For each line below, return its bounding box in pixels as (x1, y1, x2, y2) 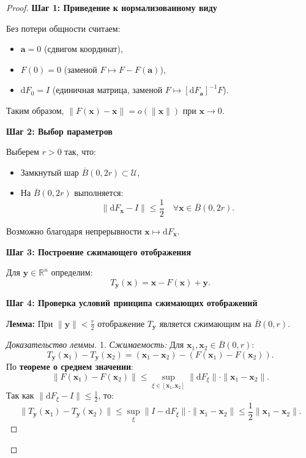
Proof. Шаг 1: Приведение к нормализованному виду (6, 1, 217, 13)
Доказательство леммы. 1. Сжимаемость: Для (6, 338, 184, 351)
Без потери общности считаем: (6, 21, 121, 34)
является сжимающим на (159, 317, 252, 329)
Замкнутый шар (20, 165, 79, 178)
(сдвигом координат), (43, 42, 123, 55)
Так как (6, 389, 34, 402)
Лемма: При (6, 317, 53, 329)
